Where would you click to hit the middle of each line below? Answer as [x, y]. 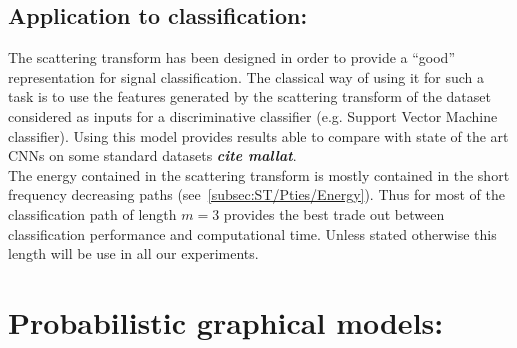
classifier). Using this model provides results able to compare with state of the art [258, 135]
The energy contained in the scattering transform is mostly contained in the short [259, 174]
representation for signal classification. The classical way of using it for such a [246, 76]
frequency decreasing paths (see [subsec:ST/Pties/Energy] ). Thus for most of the [256, 194]
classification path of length [92, 213]
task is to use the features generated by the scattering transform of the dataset [249, 96]
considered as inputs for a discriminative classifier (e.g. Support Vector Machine [253, 115]
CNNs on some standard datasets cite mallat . [152, 155]
